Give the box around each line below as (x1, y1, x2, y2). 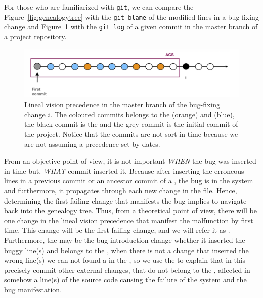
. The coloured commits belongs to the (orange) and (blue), (50, 109, 235, 119)
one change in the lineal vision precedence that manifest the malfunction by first (4, 215, 253, 225)
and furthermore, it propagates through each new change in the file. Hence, (4, 185, 237, 195)
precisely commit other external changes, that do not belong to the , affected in (4, 264, 250, 275)
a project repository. (4, 31, 67, 41)
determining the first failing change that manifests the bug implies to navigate (4, 195, 247, 206)
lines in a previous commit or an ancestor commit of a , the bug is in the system (4, 175, 253, 186)
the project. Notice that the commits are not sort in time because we (24, 129, 238, 139)
